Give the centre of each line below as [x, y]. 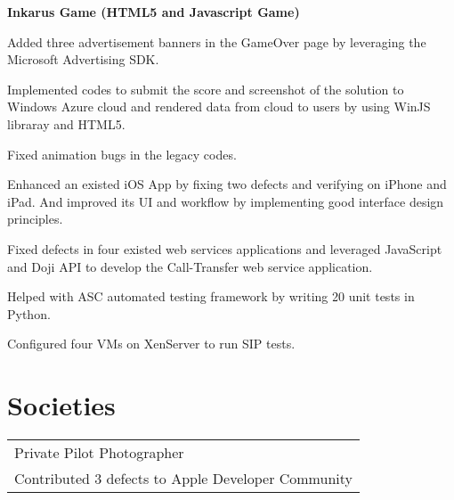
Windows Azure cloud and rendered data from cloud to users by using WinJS [219, 107]
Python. [29, 313]
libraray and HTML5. [66, 123]
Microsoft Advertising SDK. [83, 59]
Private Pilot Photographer [99, 453]
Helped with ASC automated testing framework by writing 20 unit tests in [211, 296]
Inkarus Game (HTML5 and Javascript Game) [154, 12]
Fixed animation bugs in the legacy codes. [122, 154]
